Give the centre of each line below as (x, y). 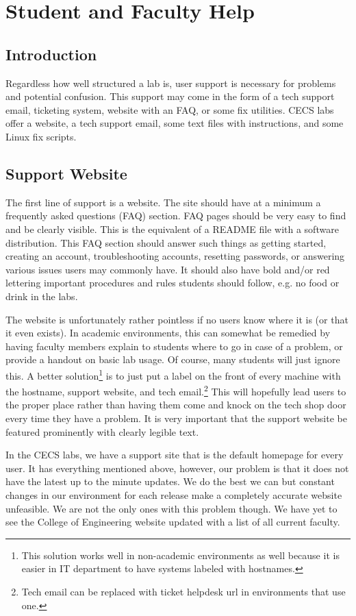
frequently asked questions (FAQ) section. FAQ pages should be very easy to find (176, 215)
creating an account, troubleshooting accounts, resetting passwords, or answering (175, 256)
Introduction (51, 54)
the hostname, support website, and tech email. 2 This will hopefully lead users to (176, 390)
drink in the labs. (42, 296)
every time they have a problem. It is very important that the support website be (176, 418)
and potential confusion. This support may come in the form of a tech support (170, 96)
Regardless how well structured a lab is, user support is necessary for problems (171, 83)
